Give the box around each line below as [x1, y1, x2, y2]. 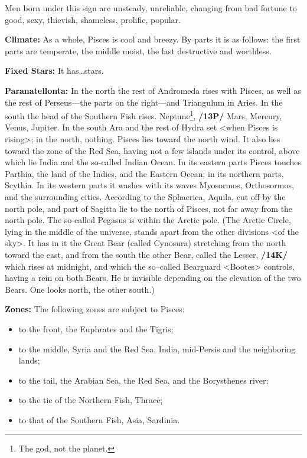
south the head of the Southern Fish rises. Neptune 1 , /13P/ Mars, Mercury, [5, 108, 282, 122]
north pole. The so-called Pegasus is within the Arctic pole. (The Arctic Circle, [5, 214, 291, 226]
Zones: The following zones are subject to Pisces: [5, 303, 185, 315]
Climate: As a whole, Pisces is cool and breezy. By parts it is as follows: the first [5, 33, 301, 45]
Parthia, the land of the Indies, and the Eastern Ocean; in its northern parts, [5, 167, 284, 179]
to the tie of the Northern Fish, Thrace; [18, 394, 163, 406]
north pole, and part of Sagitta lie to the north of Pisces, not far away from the [5, 202, 293, 214]
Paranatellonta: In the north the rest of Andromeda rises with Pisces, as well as [5, 84, 301, 96]
